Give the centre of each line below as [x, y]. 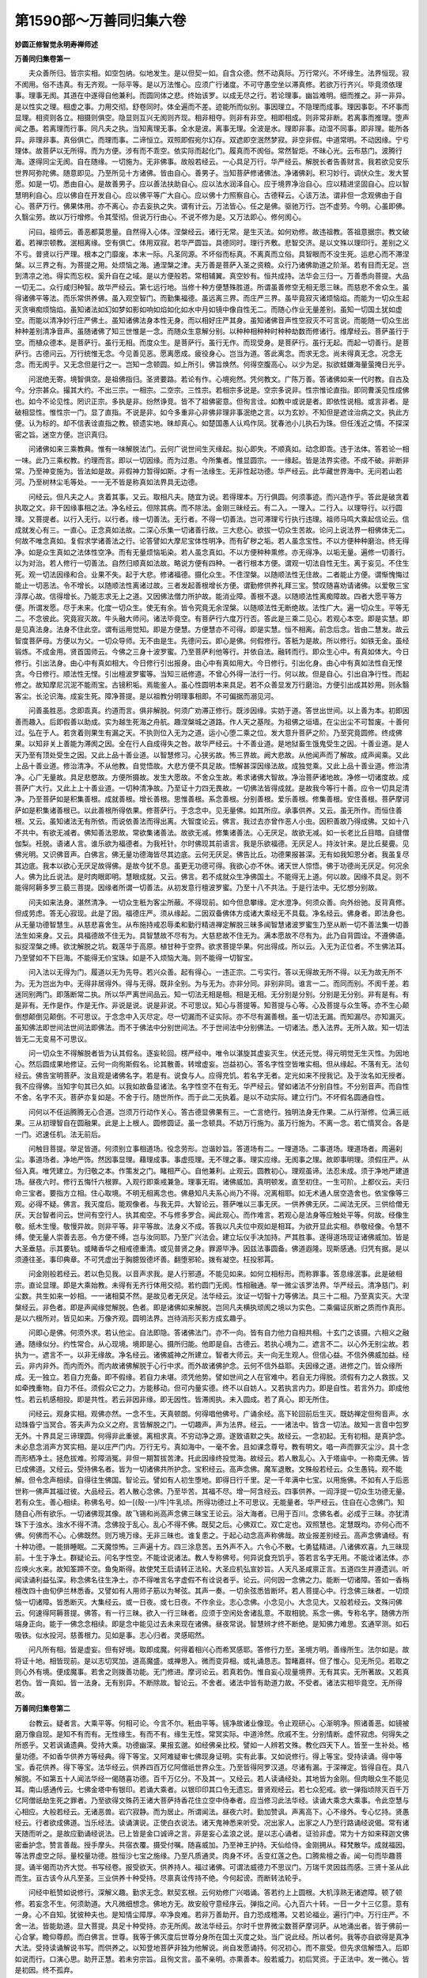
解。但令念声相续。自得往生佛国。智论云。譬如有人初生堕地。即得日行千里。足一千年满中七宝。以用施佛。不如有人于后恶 [212, 1480]
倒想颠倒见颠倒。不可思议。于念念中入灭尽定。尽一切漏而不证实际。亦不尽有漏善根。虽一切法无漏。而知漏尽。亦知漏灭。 [212, 1016]
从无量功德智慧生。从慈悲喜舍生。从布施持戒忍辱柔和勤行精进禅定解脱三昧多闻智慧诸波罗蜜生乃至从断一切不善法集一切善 [212, 924]
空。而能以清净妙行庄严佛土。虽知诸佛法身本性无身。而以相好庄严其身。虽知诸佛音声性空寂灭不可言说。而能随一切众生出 [212, 320]
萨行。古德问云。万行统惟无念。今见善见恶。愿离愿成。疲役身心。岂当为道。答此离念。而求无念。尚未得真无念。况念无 [208, 354]
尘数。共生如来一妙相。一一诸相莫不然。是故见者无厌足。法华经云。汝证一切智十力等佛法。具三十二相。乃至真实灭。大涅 [212, 1296]
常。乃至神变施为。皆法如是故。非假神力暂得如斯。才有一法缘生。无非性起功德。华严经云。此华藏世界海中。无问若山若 [208, 471]
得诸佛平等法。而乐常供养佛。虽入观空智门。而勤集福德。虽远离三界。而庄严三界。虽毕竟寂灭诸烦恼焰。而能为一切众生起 [212, 298]
